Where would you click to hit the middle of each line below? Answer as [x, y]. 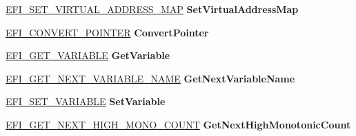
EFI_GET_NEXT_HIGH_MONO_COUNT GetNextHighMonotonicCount [178, 124]
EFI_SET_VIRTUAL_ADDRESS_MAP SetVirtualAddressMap [152, 9]
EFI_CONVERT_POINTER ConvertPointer [107, 32]
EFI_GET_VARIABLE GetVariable [88, 55]
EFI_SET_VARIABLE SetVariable [86, 101]
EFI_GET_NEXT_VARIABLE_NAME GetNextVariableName [150, 78]
